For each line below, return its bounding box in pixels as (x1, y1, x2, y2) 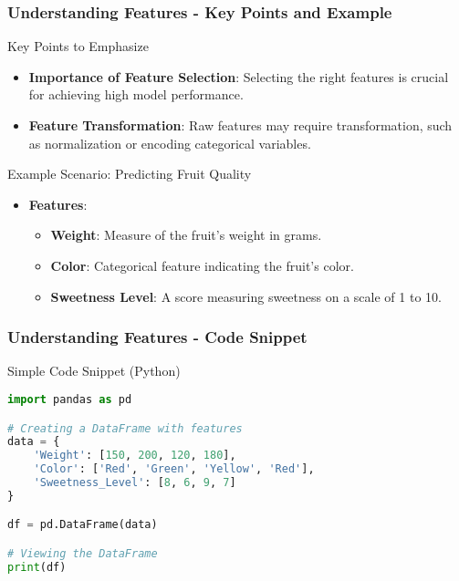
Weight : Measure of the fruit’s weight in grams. (50, 225, 322, 244)
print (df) (7, 560, 67, 574)
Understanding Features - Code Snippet (7, 326, 308, 348)
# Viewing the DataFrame (7, 546, 158, 560)
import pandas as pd (7, 392, 132, 406)
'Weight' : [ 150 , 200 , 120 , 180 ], (33, 449, 236, 462)
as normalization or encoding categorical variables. (28, 133, 311, 152)
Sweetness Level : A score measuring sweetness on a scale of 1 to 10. (50, 286, 442, 306)
